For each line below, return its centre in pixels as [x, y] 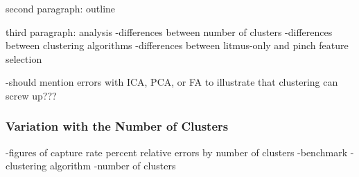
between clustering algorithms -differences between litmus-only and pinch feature [177, 45]
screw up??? [31, 95]
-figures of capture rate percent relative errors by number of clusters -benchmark [177, 152]
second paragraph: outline [61, 8]
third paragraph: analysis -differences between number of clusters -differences [169, 31]
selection [24, 58]
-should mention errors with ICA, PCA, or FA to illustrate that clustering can [172, 82]
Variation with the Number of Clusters [117, 126]
